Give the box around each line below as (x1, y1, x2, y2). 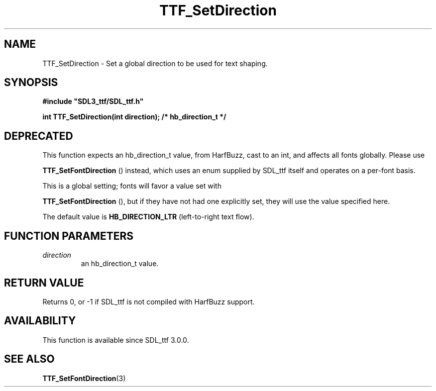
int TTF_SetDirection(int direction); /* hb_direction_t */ (42, 112, 226, 121)
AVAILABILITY (4, 314, 76, 327)
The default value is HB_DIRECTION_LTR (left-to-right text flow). (42, 212, 254, 221)
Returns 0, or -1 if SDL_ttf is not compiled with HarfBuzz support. (42, 297, 255, 306)
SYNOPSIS (4, 76, 58, 89)
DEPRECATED (4, 129, 73, 142)
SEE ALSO (4, 353, 55, 366)
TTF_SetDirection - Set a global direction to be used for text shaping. (42, 59, 268, 68)
